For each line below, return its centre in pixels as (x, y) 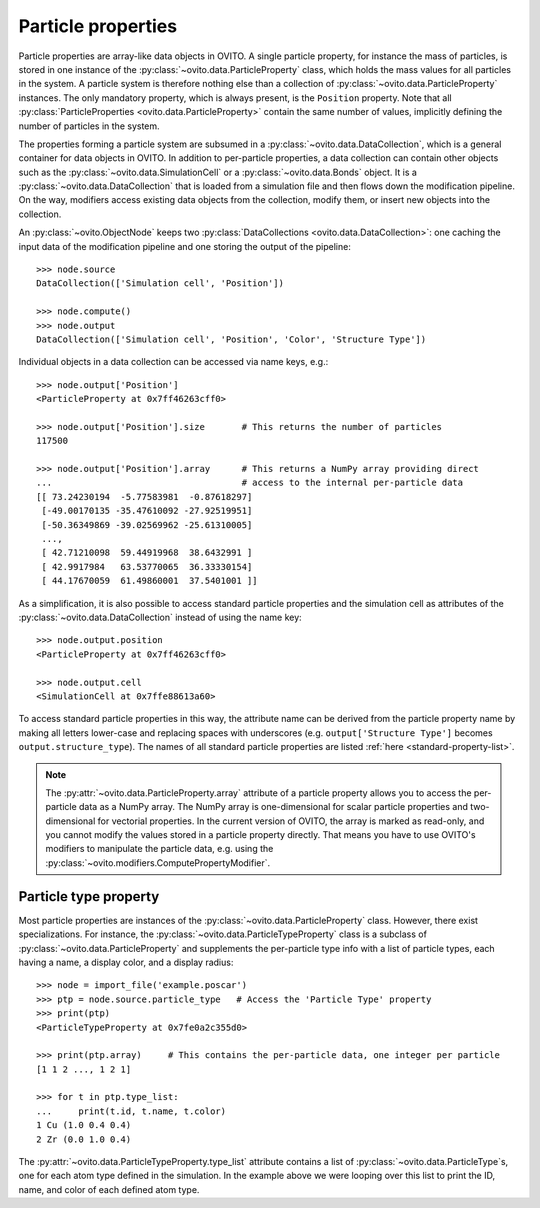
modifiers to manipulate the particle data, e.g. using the (159, 849)
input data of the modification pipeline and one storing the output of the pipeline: (185, 246)
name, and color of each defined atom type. (109, 1189)
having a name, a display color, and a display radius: (126, 962)
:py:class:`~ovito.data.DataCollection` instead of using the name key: (160, 617)
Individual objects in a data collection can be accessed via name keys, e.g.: (173, 362)
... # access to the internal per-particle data (250, 483)
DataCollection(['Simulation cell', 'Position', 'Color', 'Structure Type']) (231, 339)
